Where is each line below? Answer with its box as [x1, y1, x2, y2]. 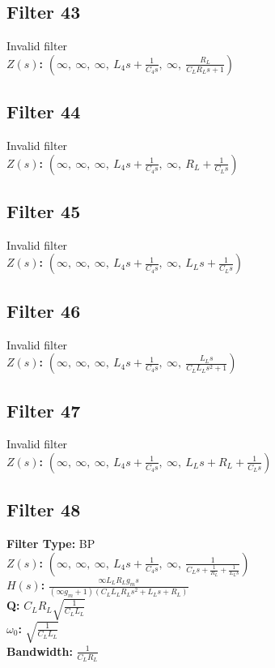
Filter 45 [6, 198, 81, 223]
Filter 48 [6, 497, 81, 522]
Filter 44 [6, 99, 81, 124]
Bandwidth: [6, 642, 73, 659]
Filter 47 [6, 397, 81, 422]
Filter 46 [6, 298, 81, 323]
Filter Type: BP [6, 535, 95, 552]
